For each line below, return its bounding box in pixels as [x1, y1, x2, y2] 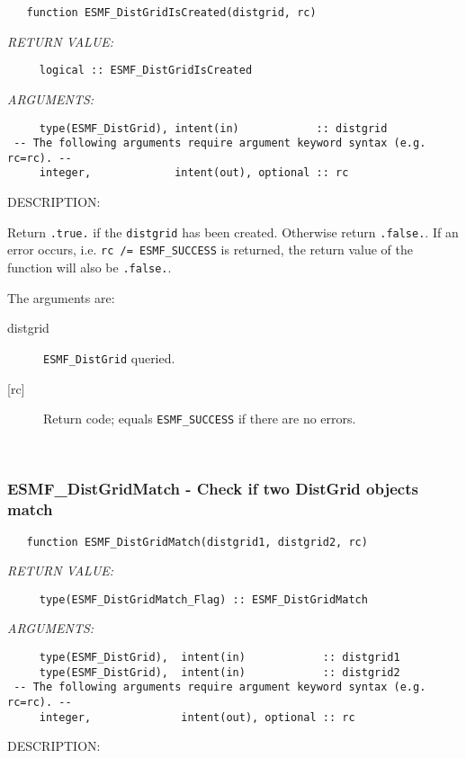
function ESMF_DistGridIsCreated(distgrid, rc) [26, 6, 317, 19]
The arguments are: [7, 288, 115, 307]
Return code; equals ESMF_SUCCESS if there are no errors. [43, 409, 356, 428]
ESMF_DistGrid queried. [43, 348, 175, 367]
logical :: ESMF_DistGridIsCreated [39, 64, 253, 77]
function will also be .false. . [7, 258, 172, 277]
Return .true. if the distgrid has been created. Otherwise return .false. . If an [7, 222, 459, 241]
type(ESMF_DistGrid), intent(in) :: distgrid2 [39, 665, 400, 679]
